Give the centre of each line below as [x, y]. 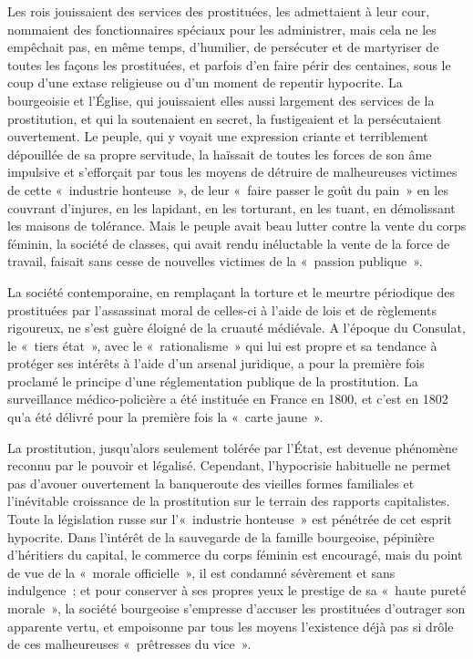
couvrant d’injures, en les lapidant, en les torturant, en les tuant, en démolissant [231, 207]
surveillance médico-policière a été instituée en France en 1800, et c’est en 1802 [228, 399]
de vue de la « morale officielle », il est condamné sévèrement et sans [201, 572]
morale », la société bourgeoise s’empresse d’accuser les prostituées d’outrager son [236, 608]
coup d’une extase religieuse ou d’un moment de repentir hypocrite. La [205, 82]
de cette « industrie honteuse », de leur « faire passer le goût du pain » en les [228, 189]
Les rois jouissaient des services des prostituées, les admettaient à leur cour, [219, 11]
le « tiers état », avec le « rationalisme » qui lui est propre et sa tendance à [222, 345]
